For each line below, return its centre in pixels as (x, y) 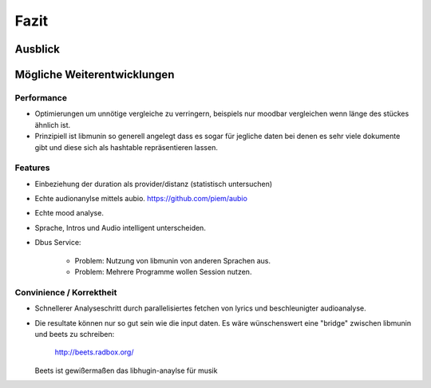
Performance (41, 97)
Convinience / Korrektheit (66, 292)
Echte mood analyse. (69, 213)
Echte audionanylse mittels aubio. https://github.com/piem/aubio (141, 199)
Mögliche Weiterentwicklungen (95, 75)
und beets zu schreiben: (75, 334)
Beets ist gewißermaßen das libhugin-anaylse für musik (126, 370)
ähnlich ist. (53, 125)
